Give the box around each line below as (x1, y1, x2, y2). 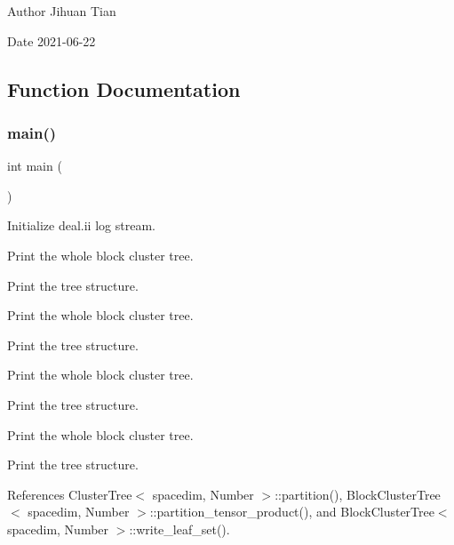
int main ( (7, 156, 62, 175)
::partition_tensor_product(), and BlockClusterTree (149, 502, 434, 521)
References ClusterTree (7, 485, 132, 503)
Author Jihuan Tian (7, 2, 116, 20)
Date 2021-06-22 (7, 31, 96, 50)
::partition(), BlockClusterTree (275, 485, 441, 503)
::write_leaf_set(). (129, 519, 230, 538)
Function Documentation (7, 75, 241, 102)
